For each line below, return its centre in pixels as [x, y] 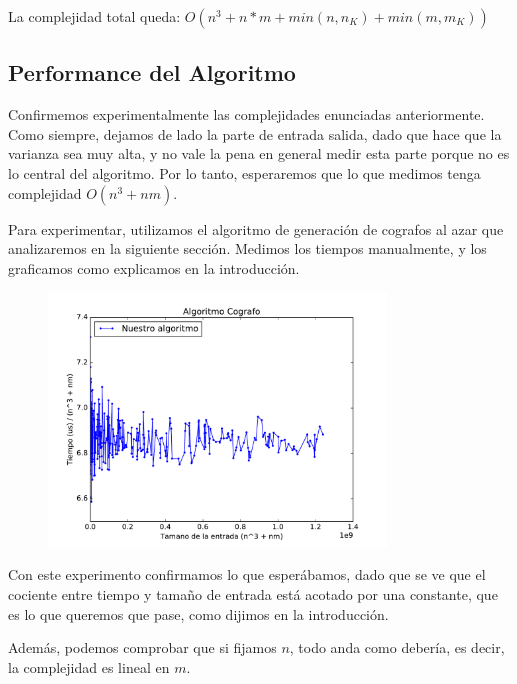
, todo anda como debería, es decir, [397, 647]
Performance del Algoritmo [152, 72]
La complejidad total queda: [94, 16]
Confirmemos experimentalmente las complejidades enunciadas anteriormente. [246, 114]
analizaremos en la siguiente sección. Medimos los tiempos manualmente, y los [247, 248]
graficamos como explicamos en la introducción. [154, 267]
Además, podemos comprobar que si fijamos [142, 647]
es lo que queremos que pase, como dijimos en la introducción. [198, 613]
